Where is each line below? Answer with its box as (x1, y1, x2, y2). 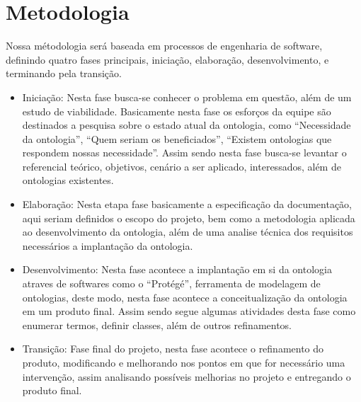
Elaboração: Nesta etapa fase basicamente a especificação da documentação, (22, 197, 353, 212)
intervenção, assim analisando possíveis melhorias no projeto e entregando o (22, 369, 351, 384)
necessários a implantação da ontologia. (22, 238, 193, 253)
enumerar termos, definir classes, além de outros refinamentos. (22, 317, 292, 332)
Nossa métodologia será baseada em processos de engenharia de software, (6, 38, 323, 53)
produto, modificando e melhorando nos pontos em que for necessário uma (22, 355, 345, 369)
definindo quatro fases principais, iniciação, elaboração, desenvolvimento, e (6, 52, 329, 67)
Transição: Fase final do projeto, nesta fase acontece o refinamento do (22, 341, 324, 356)
